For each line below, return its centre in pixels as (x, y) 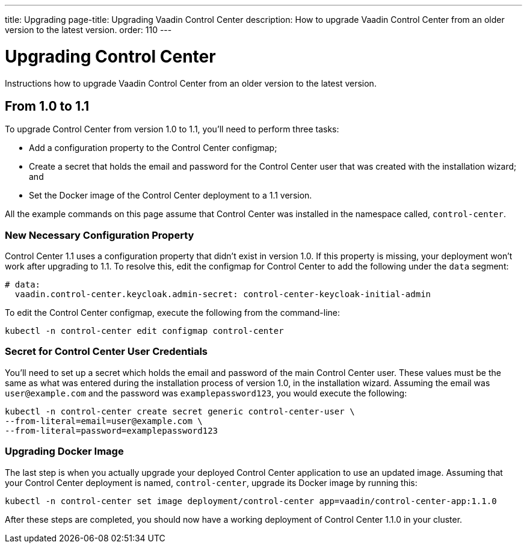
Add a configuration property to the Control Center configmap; (153, 148)
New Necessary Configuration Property (100, 235)
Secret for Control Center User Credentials (106, 352)
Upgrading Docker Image (64, 451)
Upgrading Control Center (110, 56)
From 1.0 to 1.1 (47, 106)
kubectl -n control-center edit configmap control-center (144, 331)
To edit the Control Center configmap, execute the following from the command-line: (173, 313)
